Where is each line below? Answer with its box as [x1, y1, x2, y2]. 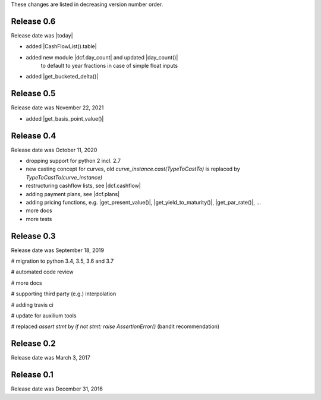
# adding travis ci [11, 301, 53, 308]
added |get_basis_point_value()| [26, 115, 104, 122]
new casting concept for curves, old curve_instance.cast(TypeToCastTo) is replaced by [26, 165, 240, 172]
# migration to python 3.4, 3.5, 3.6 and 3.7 [11, 257, 114, 264]
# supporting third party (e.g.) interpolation [11, 290, 117, 297]
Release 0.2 [11, 339, 56, 349]
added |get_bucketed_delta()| [26, 73, 99, 80]
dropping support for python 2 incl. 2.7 [26, 158, 121, 165]
